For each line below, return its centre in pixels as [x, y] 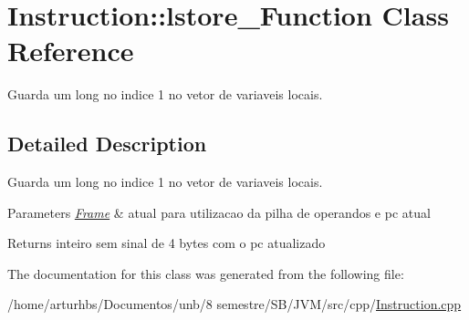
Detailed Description [107, 144]
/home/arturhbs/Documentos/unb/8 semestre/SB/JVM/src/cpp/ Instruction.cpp [234, 304]
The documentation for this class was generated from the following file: [206, 273]
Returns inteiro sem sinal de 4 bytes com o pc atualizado [167, 243]
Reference [71, 51]
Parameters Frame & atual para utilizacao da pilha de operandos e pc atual [219, 212]
